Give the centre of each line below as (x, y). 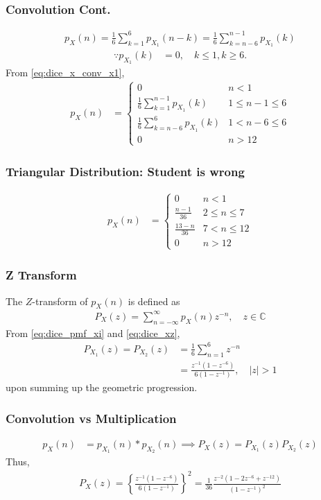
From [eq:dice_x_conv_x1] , (65, 72)
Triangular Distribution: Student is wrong (125, 171)
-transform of (60, 301)
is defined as (154, 301)
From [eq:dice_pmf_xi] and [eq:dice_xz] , (93, 333)
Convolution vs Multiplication (91, 418)
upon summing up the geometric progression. (102, 387)
